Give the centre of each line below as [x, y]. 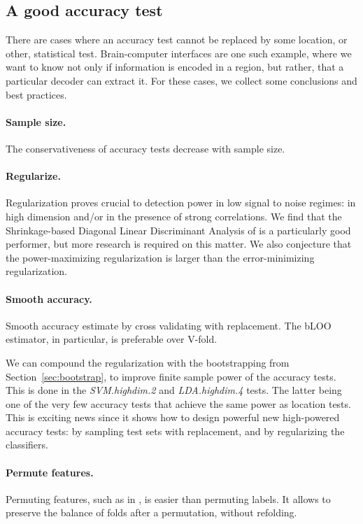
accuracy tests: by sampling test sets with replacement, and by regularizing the [175, 431]
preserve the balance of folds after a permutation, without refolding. [151, 512]
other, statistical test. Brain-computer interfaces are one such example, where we [179, 53]
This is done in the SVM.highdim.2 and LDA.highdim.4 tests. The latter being [174, 390]
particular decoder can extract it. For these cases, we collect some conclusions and [181, 80]
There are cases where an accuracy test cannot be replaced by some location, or [177, 40]
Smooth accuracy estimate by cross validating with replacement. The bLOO [169, 325]
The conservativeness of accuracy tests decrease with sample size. [145, 148]
